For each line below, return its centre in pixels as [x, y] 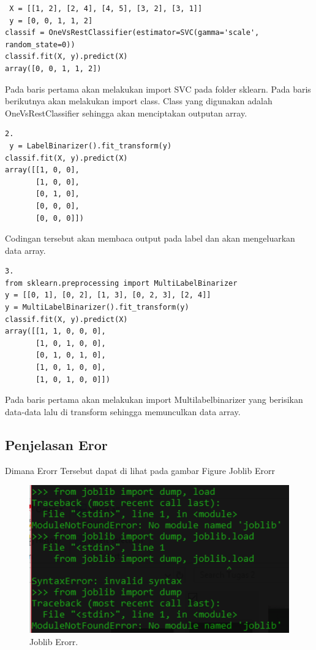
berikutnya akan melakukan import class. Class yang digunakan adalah [139, 101]
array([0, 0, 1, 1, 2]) [53, 68]
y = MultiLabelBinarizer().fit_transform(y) [97, 308]
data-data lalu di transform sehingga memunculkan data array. [123, 411]
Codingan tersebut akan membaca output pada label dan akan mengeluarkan [150, 238]
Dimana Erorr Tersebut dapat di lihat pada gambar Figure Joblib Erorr [140, 470]
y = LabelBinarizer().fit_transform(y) [91, 146]
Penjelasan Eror [56, 444]
